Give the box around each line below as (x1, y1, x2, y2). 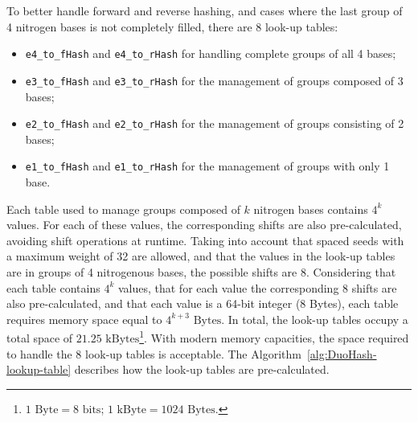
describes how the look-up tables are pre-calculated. (74, 361, 330, 378)
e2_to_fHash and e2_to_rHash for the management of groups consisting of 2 (25, 115, 404, 132)
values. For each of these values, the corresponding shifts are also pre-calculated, (6, 216, 402, 233)
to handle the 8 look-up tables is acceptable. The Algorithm (6, 345, 301, 362)
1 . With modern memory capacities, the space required (139, 327, 409, 346)
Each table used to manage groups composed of (6, 200, 240, 217)
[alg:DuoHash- (306, 345, 377, 362)
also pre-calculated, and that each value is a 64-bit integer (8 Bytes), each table (6, 295, 399, 312)
